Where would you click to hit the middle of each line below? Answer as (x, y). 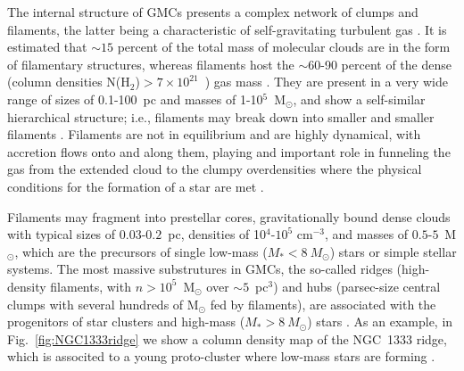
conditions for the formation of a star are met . (136, 186)
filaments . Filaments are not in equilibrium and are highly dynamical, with (214, 134)
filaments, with (91, 286)
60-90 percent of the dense (380, 64)
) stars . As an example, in (380, 322)
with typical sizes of (62, 234)
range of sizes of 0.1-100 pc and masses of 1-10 (135, 99)
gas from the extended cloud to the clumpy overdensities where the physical (215, 169)
